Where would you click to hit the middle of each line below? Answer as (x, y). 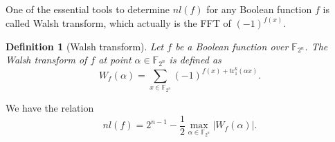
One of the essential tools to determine (88, 9)
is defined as (195, 60)
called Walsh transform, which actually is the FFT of (118, 23)
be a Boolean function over (232, 46)
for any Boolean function (259, 9)
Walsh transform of (46, 60)
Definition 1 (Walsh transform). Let (85, 46)
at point (115, 60)
